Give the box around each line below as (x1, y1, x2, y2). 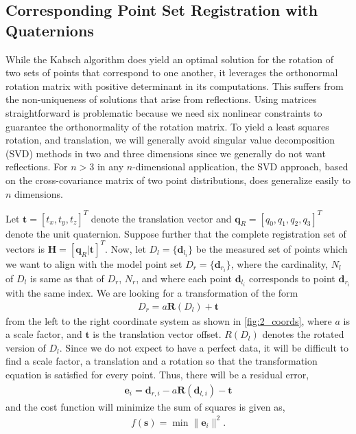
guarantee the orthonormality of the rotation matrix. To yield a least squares (5, 119, 329, 133)
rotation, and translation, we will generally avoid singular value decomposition (5, 133, 335, 147)
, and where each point (136, 271, 232, 285)
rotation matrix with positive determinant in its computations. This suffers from (5, 78, 344, 93)
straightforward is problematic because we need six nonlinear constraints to (5, 105, 322, 119)
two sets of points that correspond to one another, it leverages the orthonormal (5, 65, 338, 80)
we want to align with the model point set (5, 256, 182, 271)
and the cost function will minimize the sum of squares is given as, (5, 399, 285, 413)
